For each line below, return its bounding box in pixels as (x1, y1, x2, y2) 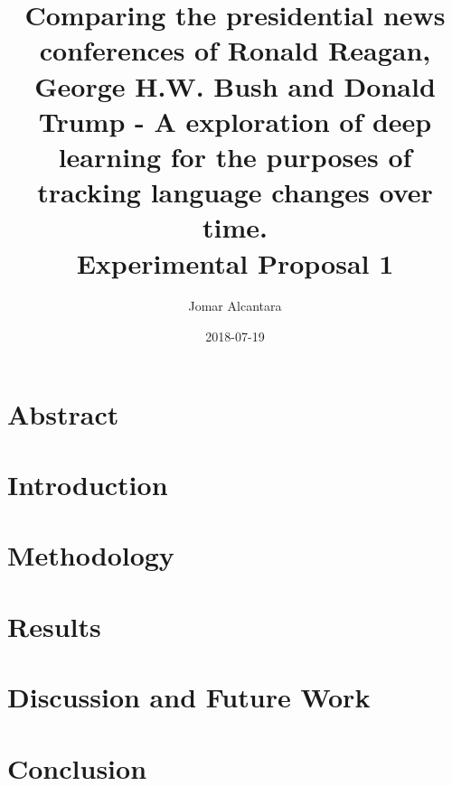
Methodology (7, 537, 174, 574)
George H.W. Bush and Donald (34, 67, 436, 104)
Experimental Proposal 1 (76, 244, 394, 281)
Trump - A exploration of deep (38, 102, 432, 139)
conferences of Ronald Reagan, (39, 32, 431, 69)
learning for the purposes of (58, 137, 412, 174)
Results (7, 607, 101, 644)
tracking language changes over (37, 173, 433, 211)
